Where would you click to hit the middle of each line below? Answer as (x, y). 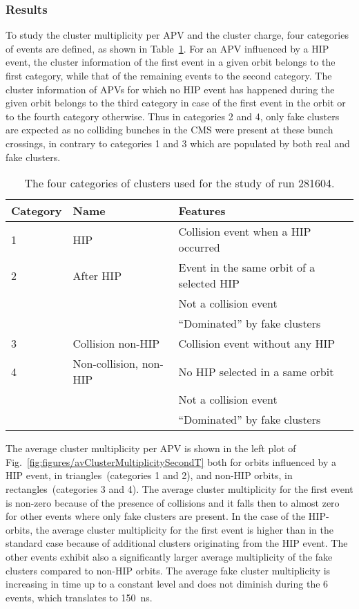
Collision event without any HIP (257, 344)
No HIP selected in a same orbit (256, 371)
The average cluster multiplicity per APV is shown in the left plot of (151, 448)
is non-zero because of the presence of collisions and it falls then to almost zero (173, 502)
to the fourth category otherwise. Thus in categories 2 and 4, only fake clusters (173, 116)
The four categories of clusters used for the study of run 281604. (179, 183)
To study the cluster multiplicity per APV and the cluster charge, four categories (177, 35)
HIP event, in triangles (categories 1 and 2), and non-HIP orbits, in (149, 475)
